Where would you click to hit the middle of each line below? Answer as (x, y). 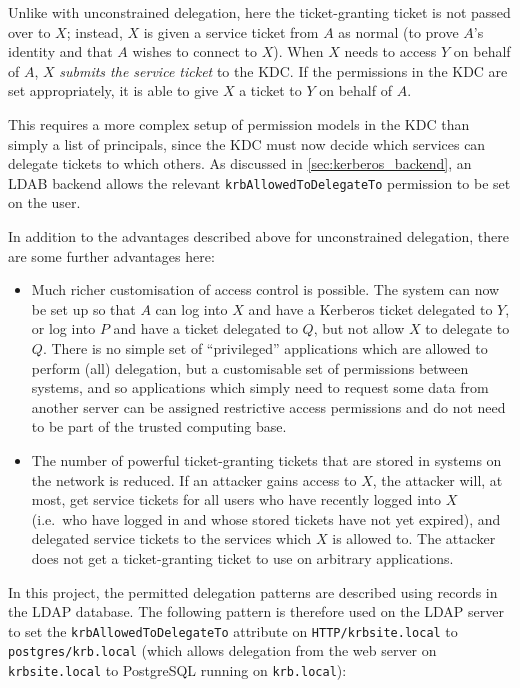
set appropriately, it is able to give (113, 90)
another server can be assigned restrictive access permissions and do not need (268, 406)
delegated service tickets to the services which (171, 538)
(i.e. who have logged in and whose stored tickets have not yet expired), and (266, 518)
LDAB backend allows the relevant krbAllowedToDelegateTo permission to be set (259, 182)
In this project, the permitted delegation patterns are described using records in (253, 591)
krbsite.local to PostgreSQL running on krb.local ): (177, 670)
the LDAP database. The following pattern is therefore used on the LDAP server (256, 611)
